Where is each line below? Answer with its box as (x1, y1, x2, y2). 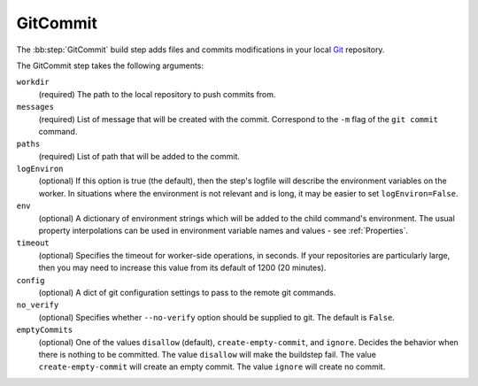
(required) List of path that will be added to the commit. (38, 151, 241, 161)
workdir (16, 77, 50, 88)
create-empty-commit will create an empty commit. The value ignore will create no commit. (38, 361, 386, 372)
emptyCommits (16, 325, 73, 336)
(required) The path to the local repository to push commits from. (38, 89, 276, 99)
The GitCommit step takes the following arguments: (16, 60, 204, 71)
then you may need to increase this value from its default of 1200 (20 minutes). (38, 262, 327, 274)
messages (16, 102, 55, 112)
